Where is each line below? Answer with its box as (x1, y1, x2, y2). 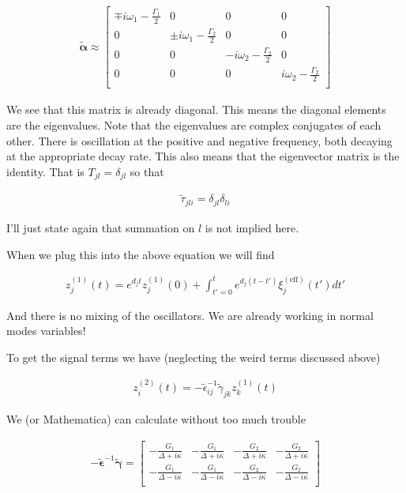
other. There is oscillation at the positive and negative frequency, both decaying (6, 132, 393, 149)
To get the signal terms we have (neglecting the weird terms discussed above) (6, 348, 381, 365)
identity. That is (6, 163, 85, 179)
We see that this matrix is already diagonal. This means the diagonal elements (6, 101, 386, 118)
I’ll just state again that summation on (6, 219, 195, 235)
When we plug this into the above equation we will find (6, 246, 275, 262)
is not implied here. (205, 219, 299, 235)
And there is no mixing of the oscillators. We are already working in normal (6, 307, 374, 323)
